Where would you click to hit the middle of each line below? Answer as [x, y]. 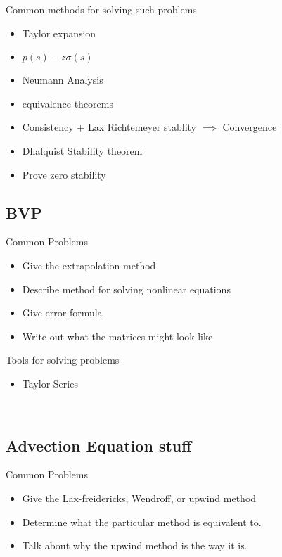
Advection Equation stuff [99, 445]
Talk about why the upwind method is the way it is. [135, 545]
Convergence [250, 127]
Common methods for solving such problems [101, 9]
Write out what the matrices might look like [117, 336]
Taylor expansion [59, 33]
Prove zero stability [64, 174]
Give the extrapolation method [89, 265]
